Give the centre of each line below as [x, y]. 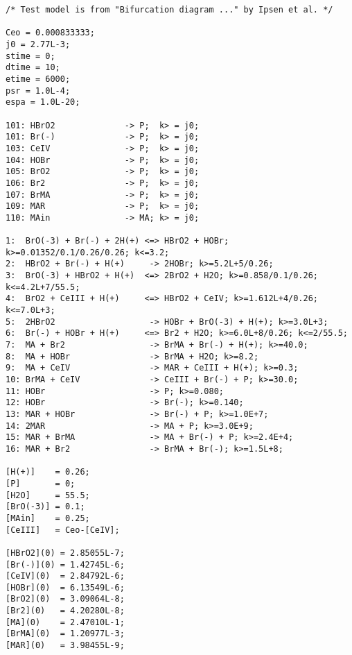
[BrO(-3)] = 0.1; [45, 507]
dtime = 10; [33, 68]
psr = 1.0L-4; [38, 91]
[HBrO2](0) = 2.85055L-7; [65, 553]
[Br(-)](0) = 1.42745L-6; [65, 564]
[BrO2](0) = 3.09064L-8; [65, 599]
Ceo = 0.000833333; [50, 33]
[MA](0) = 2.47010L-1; [65, 622]
